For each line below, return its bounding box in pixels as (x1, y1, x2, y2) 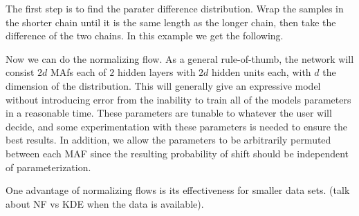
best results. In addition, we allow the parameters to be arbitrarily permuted (6, 132, 331, 147)
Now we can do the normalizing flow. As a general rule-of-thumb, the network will (6, 51, 354, 66)
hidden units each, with (212, 65, 311, 79)
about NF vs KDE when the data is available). (6, 196, 204, 210)
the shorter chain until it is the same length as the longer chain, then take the (6, 14, 336, 29)
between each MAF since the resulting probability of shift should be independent (6, 146, 349, 160)
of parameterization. (6, 159, 91, 174)
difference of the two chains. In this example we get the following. (6, 28, 284, 43)
